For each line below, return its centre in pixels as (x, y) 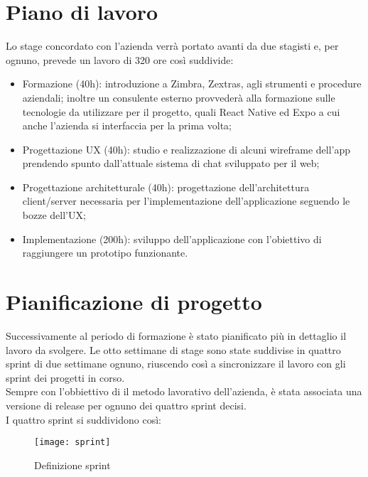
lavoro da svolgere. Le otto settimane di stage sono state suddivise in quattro (173, 349)
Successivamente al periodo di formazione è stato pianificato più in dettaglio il (176, 335)
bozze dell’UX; (54, 215)
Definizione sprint (72, 465)
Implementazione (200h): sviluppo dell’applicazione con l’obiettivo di (172, 238)
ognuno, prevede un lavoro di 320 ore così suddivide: (120, 59)
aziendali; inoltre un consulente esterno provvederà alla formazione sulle (179, 97)
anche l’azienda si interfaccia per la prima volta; (127, 125)
